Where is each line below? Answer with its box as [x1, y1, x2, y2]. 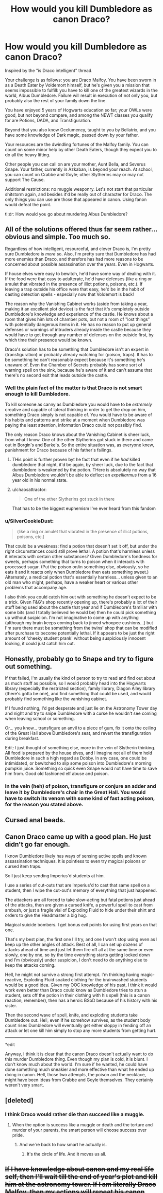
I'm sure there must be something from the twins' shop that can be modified [5, 625, 158, 631]
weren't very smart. [5, 1082, 45, 1088]
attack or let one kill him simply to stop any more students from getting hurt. [5, 1028, 157, 1033]
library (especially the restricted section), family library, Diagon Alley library [5, 686, 156, 691]
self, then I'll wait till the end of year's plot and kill [5, 1173, 158, 1181]
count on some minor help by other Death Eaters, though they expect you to [5, 146, 157, 152]
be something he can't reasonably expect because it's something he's [5, 357, 146, 362]
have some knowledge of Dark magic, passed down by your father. [5, 132, 139, 138]
